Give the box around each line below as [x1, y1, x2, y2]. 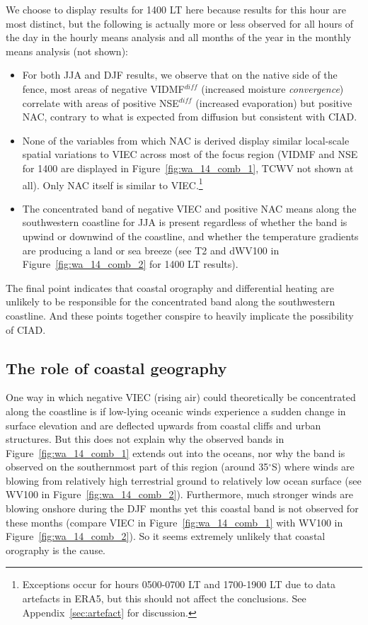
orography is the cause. [6, 542, 106, 557]
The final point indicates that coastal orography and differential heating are [6, 280, 334, 295]
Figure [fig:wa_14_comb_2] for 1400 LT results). [22, 257, 238, 271]
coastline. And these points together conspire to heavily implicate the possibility [6, 308, 354, 322]
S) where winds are [271, 459, 355, 474]
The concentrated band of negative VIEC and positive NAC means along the [22, 201, 357, 215]
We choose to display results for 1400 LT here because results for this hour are [6, 2, 346, 16]
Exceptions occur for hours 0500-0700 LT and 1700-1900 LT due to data [22, 577, 336, 592]
